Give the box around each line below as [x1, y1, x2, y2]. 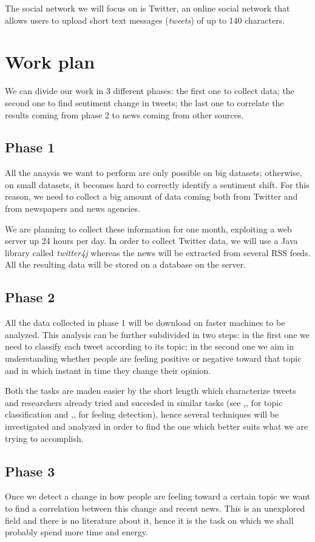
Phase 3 [5, 461, 55, 480]
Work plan [5, 49, 95, 74]
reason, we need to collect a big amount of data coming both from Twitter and [5, 190, 298, 203]
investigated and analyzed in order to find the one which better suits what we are [5, 420, 308, 432]
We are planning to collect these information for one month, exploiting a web [5, 222, 292, 235]
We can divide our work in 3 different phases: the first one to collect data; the [5, 84, 294, 97]
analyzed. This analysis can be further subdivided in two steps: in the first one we [5, 328, 310, 340]
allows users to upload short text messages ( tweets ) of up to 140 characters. [5, 13, 285, 26]
